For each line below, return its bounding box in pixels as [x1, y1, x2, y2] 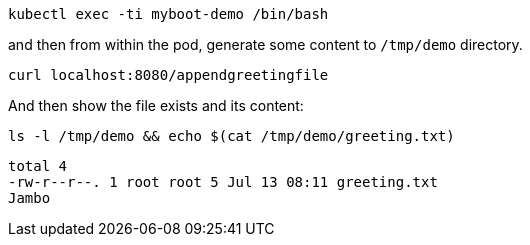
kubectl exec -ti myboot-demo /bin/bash [8, 6, 329, 22]
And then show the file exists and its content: [8, 97, 304, 114]
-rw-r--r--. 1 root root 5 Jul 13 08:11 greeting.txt [8, 174, 438, 190]
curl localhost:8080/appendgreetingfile [8, 67, 329, 83]
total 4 [8, 158, 68, 174]
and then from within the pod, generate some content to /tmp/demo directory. [8, 36, 523, 53]
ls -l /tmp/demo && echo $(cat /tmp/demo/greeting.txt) [8, 128, 455, 144]
